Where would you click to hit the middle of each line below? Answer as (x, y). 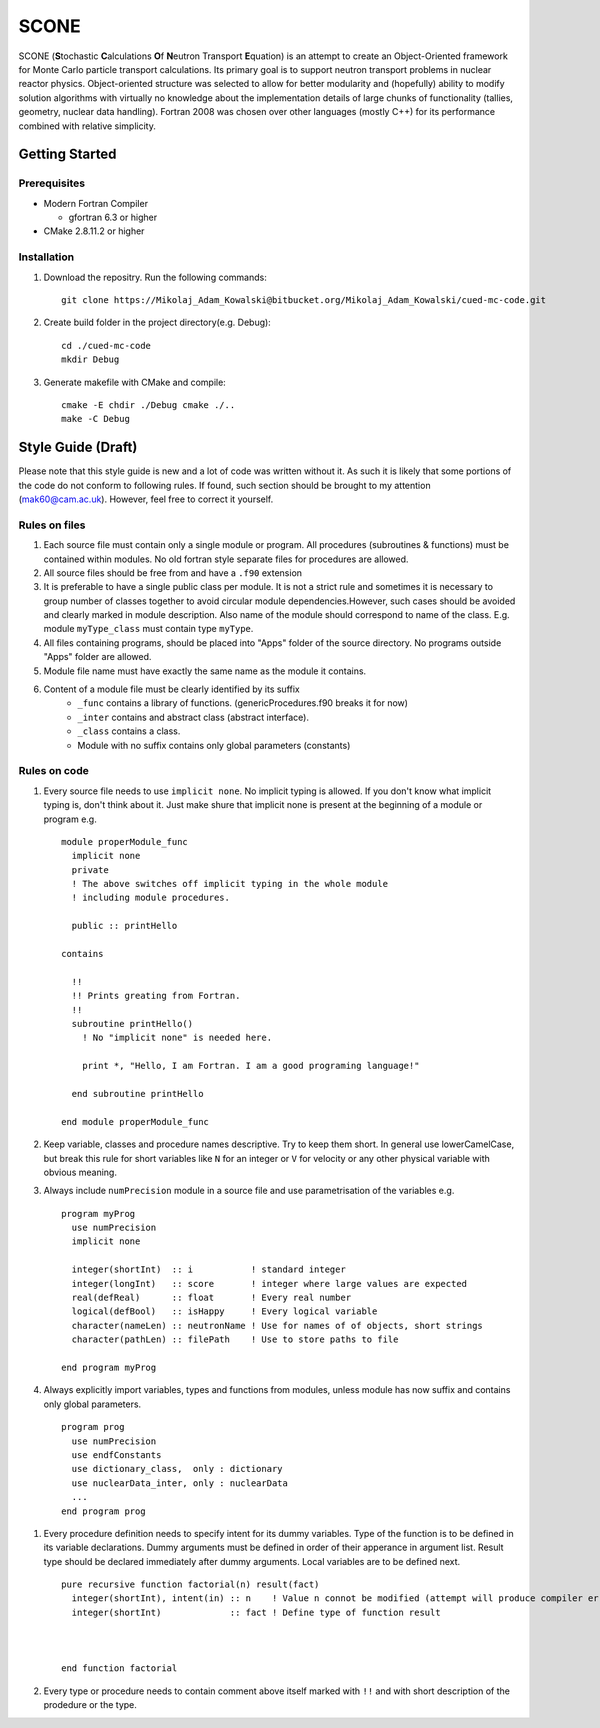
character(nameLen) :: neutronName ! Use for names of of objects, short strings (277, 1325)
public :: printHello (124, 926)
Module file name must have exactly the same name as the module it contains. (205, 671)
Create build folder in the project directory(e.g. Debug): (157, 322)
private (90, 869)
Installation (46, 257)
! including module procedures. (150, 898)
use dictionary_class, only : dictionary (177, 1469)
